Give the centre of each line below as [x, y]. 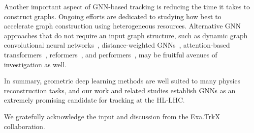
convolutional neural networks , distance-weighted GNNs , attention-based [117, 45]
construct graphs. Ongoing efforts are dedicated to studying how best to [113, 16]
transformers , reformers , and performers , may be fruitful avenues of [111, 54]
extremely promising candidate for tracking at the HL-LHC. [95, 100]
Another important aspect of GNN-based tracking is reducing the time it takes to [127, 6]
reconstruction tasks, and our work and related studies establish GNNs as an [120, 90]
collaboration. [25, 126]
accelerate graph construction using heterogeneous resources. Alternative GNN [123, 26]
